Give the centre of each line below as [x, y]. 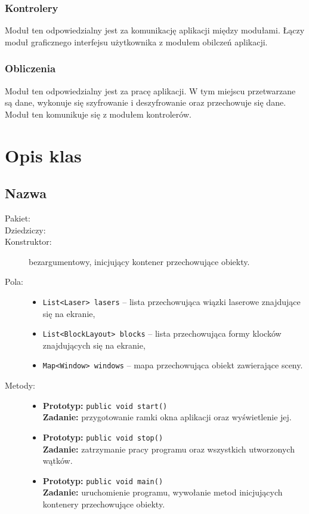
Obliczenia [30, 68]
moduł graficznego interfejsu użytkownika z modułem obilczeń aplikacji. [136, 41]
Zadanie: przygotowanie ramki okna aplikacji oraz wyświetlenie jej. [167, 417]
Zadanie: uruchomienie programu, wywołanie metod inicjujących [163, 492]
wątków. [58, 461]
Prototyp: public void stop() [103, 437]
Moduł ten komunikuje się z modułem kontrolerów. [98, 114]
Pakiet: [18, 218]
